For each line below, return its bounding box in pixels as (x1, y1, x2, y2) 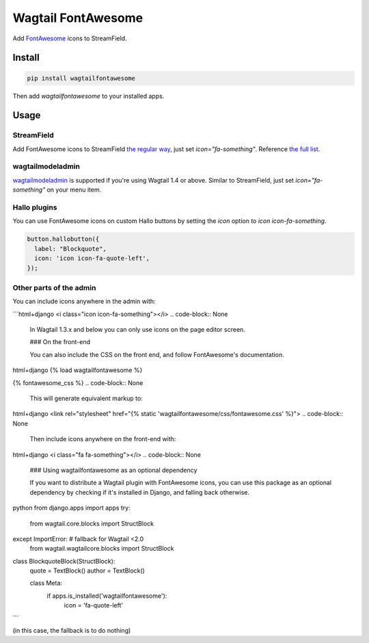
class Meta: (29, 579, 63, 588)
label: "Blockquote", (34, 245, 107, 252)
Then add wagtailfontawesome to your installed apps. (12, 92, 165, 100)
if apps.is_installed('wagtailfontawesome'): (46, 592, 167, 600)
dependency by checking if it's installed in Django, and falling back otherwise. (29, 488, 249, 496)
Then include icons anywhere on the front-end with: (29, 435, 176, 443)
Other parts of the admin (12, 283, 96, 292)
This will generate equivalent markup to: (29, 394, 143, 402)
